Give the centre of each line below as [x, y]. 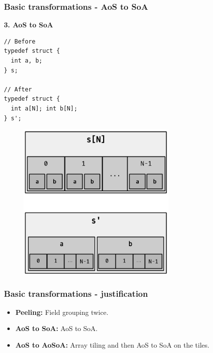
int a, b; [27, 61]
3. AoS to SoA [29, 25]
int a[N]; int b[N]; [44, 108]
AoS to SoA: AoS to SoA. [56, 328]
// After [18, 89]
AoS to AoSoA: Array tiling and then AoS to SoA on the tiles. [112, 344]
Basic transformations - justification [76, 294]
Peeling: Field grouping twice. [62, 312]
